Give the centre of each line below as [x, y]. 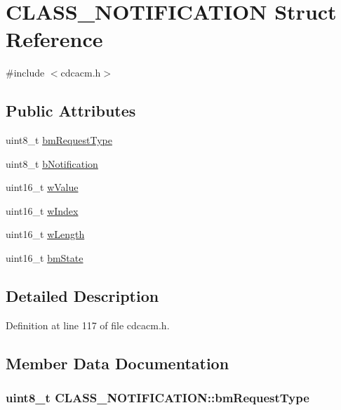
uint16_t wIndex [42, 210]
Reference [54, 39]
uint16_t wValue [42, 187]
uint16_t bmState [45, 258]
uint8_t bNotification [52, 163]
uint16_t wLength [45, 234]
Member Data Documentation [118, 363]
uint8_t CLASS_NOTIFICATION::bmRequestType [158, 398]
